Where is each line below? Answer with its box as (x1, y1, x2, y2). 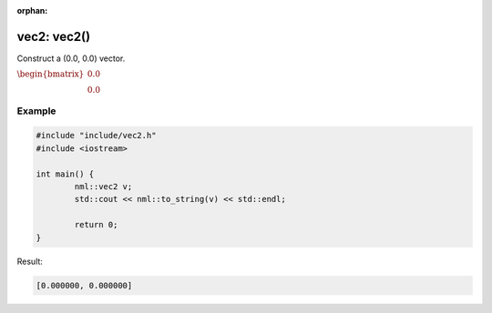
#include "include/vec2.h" (36, 130, 157, 141)
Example (16, 105, 56, 117)
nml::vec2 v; (74, 182, 133, 192)
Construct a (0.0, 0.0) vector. (16, 53, 126, 64)
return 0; (74, 219, 118, 230)
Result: (16, 256, 43, 267)
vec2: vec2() (16, 28, 91, 45)
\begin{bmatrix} (16, 69, 85, 79)
